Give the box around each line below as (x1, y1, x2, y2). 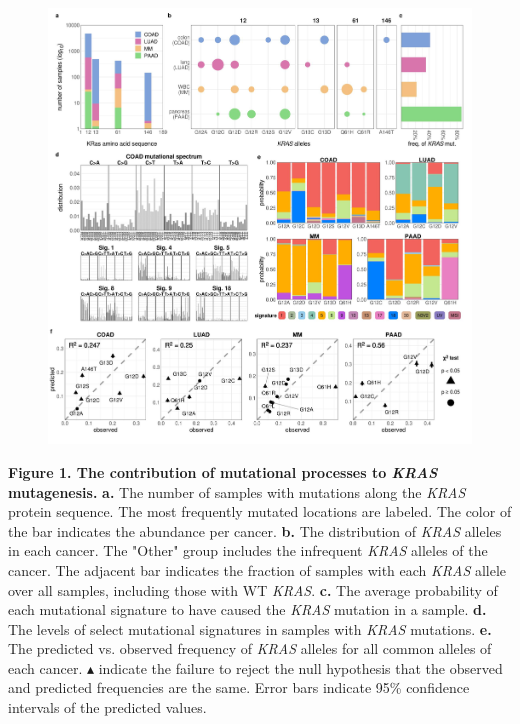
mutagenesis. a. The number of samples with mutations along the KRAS (8, 481, 466, 502)
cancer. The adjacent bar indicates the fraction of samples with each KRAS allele (8, 559, 507, 580)
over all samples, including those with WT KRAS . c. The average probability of (8, 579, 498, 600)
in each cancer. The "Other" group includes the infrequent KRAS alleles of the (8, 540, 488, 561)
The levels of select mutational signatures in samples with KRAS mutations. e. (8, 618, 492, 639)
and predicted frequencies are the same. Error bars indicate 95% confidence (8, 677, 470, 698)
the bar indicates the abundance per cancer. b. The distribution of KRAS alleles (8, 520, 502, 541)
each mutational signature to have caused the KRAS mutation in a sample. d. (8, 599, 487, 620)
